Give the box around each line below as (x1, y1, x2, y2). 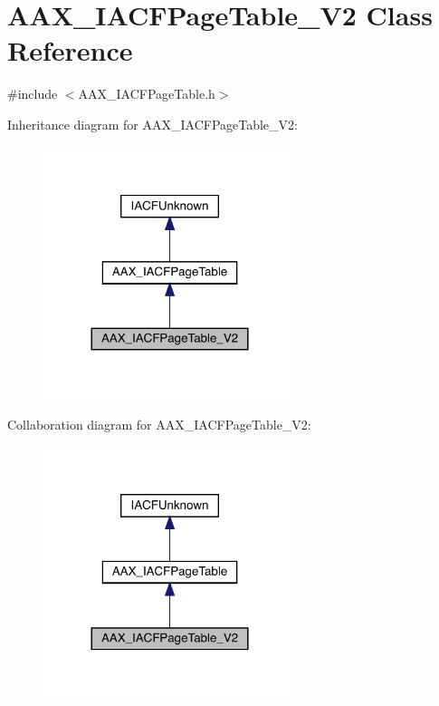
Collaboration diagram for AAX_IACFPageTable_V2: (7, 414, 311, 433)
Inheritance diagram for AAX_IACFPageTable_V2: (7, 114, 298, 133)
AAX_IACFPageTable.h (78, 84, 215, 103)
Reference (7, 32, 133, 69)
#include (7, 84, 58, 103)
